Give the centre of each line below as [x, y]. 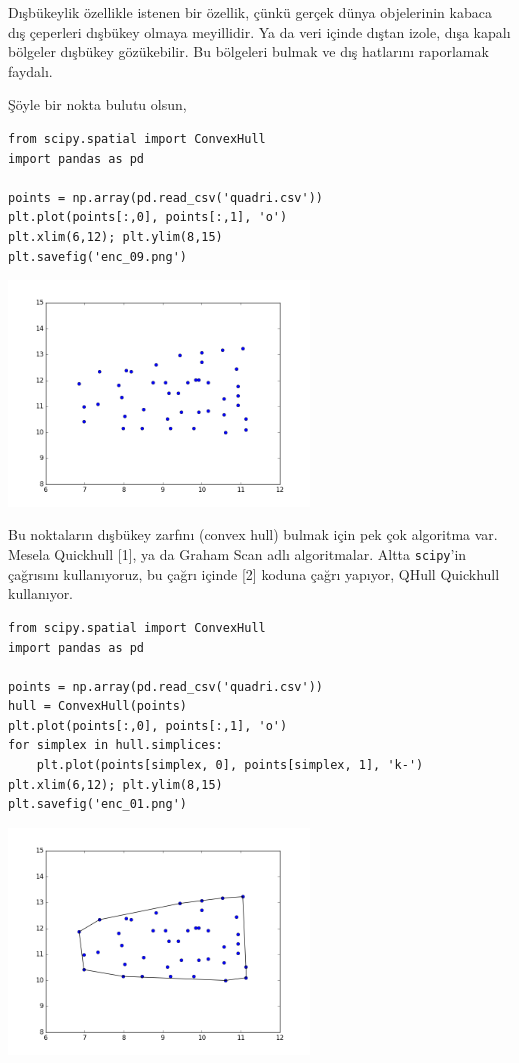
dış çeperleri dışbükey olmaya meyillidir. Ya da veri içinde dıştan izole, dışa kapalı [259, 31]
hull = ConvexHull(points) [97, 706]
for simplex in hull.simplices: [115, 745]
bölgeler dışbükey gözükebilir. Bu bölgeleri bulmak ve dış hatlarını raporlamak [248, 51]
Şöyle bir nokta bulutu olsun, [97, 104]
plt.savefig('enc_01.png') [97, 804]
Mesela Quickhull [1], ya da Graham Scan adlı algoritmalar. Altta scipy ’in [237, 554]
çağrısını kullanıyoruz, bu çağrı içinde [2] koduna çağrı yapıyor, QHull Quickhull [254, 573]
